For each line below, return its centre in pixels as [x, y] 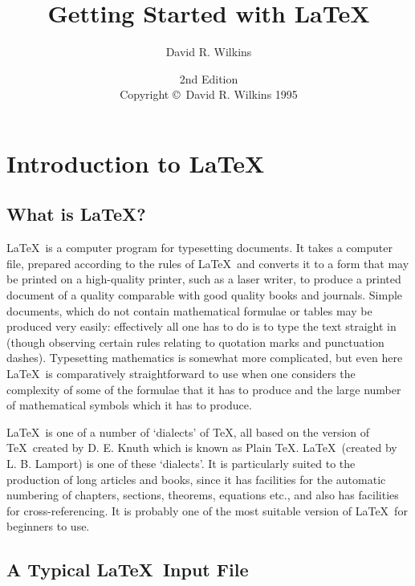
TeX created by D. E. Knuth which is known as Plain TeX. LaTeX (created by [202, 448]
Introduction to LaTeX [136, 163]
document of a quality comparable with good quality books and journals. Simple [205, 295]
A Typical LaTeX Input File [128, 570]
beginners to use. [48, 526]
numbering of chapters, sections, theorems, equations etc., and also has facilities [203, 495]
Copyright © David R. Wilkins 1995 [209, 94]
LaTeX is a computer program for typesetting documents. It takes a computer [199, 248]
